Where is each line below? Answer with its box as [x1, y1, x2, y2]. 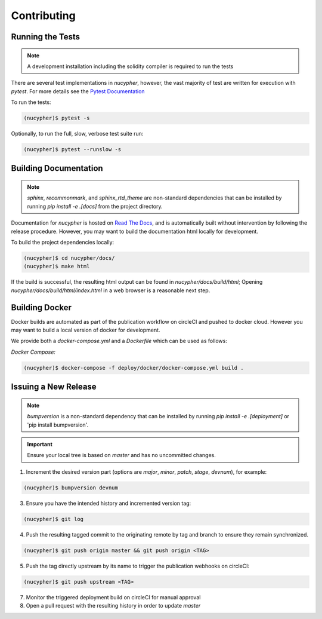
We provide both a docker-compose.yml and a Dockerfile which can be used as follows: [11, 338, 228, 345]
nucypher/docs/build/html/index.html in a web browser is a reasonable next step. [11, 287, 210, 294]
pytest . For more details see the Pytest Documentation [11, 87, 145, 95]
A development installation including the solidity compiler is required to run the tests [27, 63, 234, 70]
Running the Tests [11, 32, 80, 42]
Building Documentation [11, 163, 104, 173]
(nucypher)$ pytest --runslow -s [23, 146, 122, 153]
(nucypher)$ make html [23, 263, 90, 270]
